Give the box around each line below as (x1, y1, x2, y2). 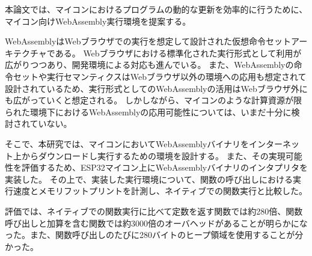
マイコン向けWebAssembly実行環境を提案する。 (5, 14, 191, 27)
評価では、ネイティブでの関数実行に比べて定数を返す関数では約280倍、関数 (5, 204, 303, 217)
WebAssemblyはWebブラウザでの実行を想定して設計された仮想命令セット (5, 35, 292, 47)
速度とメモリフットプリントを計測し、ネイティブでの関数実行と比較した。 (13, 184, 307, 197)
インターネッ (249, 137, 300, 150)
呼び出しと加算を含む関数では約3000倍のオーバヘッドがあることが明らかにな (5, 216, 308, 229)
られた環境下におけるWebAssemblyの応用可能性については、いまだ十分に (5, 105, 292, 118)
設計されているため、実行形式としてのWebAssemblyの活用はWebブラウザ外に (5, 82, 308, 94)
